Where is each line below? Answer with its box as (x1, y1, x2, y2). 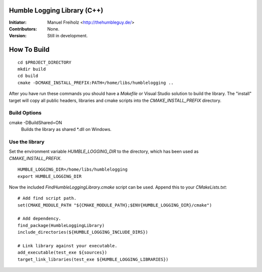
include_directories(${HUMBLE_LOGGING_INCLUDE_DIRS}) (17, 229, 148, 235)
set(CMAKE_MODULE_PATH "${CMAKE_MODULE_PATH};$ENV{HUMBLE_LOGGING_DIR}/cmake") (17, 202, 212, 208)
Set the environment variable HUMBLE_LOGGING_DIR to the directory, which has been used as (9, 148, 199, 155)
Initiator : (9, 19, 27, 25)
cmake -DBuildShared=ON (9, 119, 63, 126)
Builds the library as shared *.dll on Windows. (21, 127, 112, 132)
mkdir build (17, 66, 46, 72)
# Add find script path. (17, 195, 77, 201)
